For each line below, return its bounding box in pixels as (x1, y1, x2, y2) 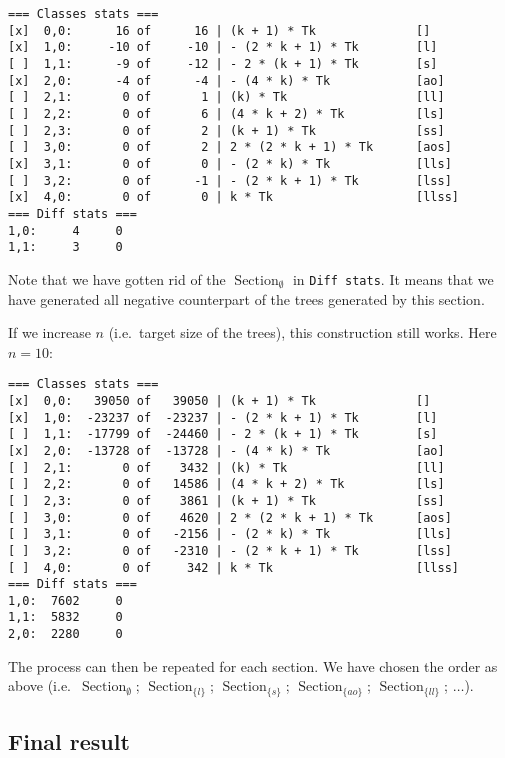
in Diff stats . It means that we (292, 268, 494, 289)
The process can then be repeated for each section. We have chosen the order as (8, 655, 498, 676)
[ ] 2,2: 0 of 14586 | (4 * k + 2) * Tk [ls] (8, 477, 445, 492)
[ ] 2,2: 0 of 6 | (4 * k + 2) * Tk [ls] (8, 106, 445, 121)
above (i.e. (8, 675, 71, 696)
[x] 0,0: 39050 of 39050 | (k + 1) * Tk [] (8, 393, 431, 408)
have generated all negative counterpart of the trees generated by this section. (8, 288, 485, 309)
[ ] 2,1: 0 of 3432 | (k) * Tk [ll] (8, 460, 445, 475)
